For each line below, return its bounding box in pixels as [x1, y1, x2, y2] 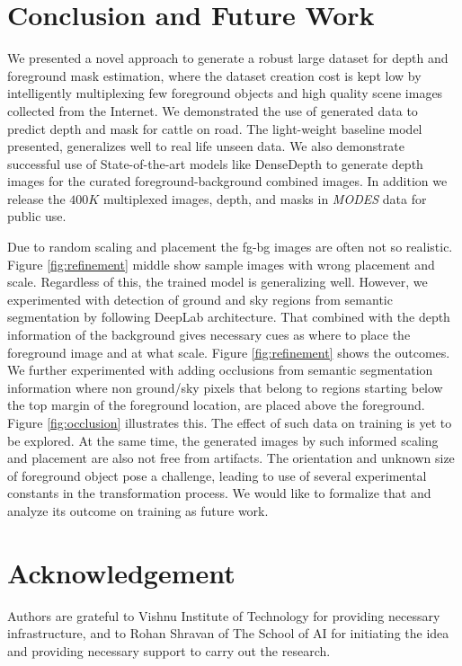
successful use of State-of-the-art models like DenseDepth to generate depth [7, 154, 423, 173]
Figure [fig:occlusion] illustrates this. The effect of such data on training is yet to [7, 413, 452, 431]
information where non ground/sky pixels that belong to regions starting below [7, 377, 443, 396]
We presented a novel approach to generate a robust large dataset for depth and [7, 49, 449, 67]
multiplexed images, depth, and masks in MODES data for [102, 189, 427, 208]
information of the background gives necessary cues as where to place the [7, 325, 411, 344]
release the [7, 189, 66, 208]
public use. [7, 207, 67, 226]
